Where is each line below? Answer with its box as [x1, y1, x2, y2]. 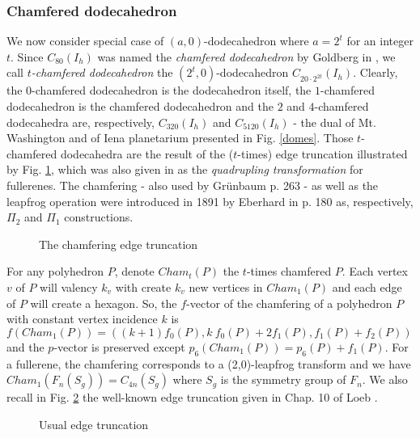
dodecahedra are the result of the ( [60, 145, 234, 162]
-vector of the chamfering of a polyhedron [186, 294, 392, 311]
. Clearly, [353, 64, 398, 81]
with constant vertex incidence [6, 310, 158, 327]
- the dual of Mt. [293, 113, 376, 130]
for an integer [346, 32, 414, 49]
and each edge [332, 278, 402, 295]
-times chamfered [246, 263, 332, 280]
